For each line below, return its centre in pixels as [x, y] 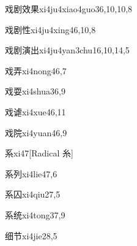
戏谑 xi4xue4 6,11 [35, 111]
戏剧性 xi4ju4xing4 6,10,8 [50, 29]
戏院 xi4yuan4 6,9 [36, 132]
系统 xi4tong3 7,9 [35, 214]
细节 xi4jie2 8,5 [31, 235]
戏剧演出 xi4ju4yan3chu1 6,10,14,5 [67, 50]
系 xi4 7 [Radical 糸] [39, 153]
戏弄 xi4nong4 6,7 [36, 70]
